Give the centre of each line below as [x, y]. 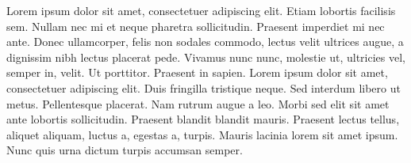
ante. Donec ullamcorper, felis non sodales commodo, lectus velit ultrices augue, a [205, 42]
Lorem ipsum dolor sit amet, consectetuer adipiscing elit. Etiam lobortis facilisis [201, 10]
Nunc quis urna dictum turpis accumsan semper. [125, 150]
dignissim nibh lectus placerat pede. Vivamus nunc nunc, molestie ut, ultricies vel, [206, 57]
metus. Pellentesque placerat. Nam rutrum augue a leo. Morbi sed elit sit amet [198, 103]
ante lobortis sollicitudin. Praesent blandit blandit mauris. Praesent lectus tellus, [203, 119]
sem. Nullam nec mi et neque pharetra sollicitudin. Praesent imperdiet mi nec [196, 26]
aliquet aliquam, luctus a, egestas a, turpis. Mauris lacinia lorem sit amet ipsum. [202, 134]
